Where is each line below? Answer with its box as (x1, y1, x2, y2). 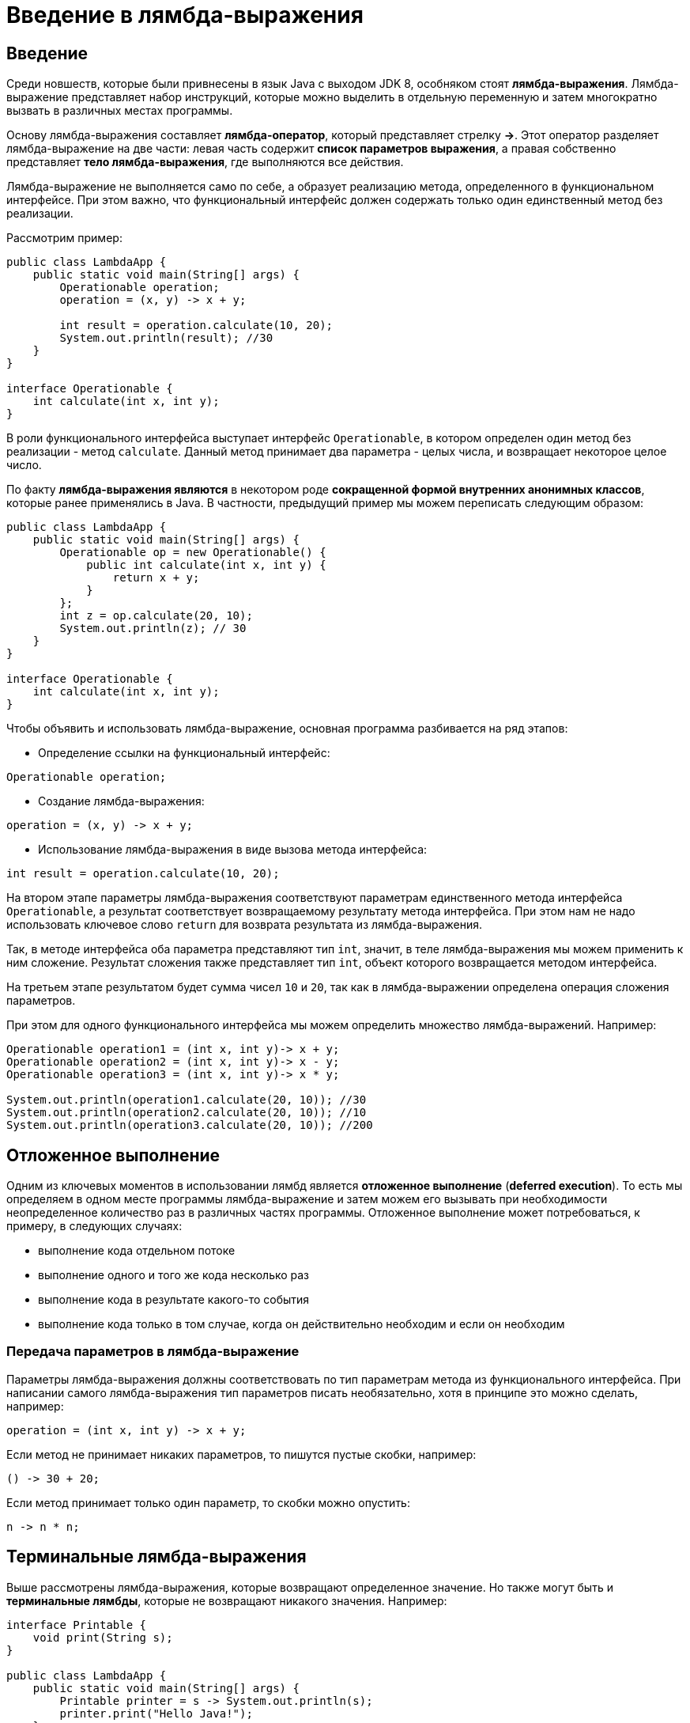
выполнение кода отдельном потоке (38, 1244, 236, 1258)
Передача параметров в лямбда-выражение (6, 1343, 300, 1360)
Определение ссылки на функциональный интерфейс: (38, 746, 330, 760)
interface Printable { (6, 1618, 147, 1631)
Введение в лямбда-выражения (6, 2, 364, 28)
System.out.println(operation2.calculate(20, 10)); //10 (6, 1106, 367, 1119)
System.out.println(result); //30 (59, 331, 273, 345)
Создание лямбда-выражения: (38, 794, 205, 808)
